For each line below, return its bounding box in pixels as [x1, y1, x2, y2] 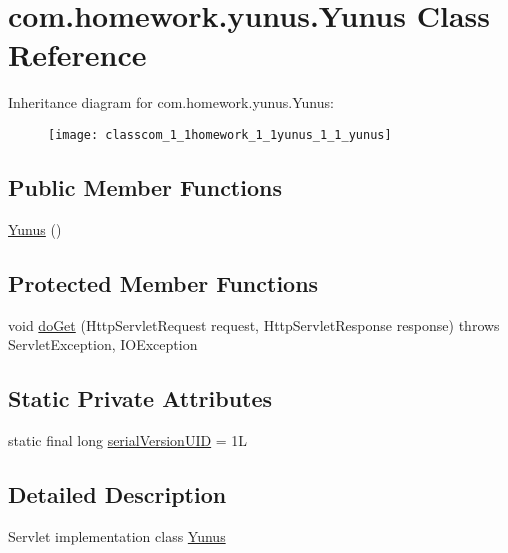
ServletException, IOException [8, 334, 198, 355]
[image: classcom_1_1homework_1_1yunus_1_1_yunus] [48, 127, 392, 142]
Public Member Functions [8, 171, 282, 202]
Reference [8, 34, 147, 75]
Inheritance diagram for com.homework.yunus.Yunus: [8, 92, 334, 113]
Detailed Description [8, 478, 227, 509]
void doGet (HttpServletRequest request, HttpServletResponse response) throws [8, 314, 500, 335]
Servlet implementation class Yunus [8, 525, 226, 546]
